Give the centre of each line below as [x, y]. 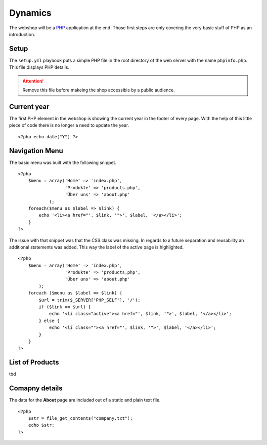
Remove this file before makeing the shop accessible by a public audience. [99, 90]
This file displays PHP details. [39, 67]
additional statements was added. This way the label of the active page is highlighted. [96, 247]
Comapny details [36, 388]
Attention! [33, 81]
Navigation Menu [36, 151]
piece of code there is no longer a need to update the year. [69, 125]
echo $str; [41, 425]
